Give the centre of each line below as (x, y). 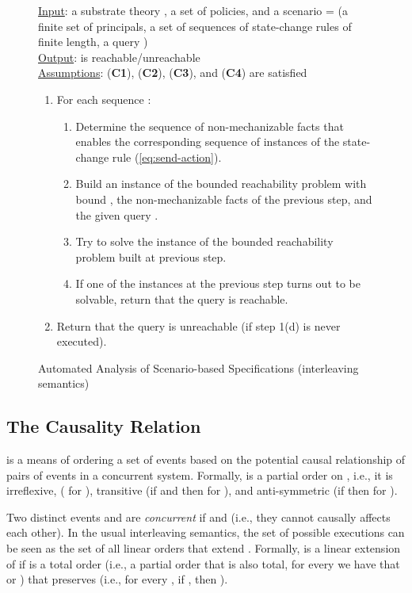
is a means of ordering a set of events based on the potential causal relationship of (206, 459)
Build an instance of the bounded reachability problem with (221, 184)
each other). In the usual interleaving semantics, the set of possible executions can (206, 532)
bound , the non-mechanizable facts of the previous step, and (224, 199)
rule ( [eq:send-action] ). (167, 157)
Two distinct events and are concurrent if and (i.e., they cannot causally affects (198, 516)
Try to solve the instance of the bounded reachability (204, 241)
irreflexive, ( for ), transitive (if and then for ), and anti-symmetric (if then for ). (202, 490)
